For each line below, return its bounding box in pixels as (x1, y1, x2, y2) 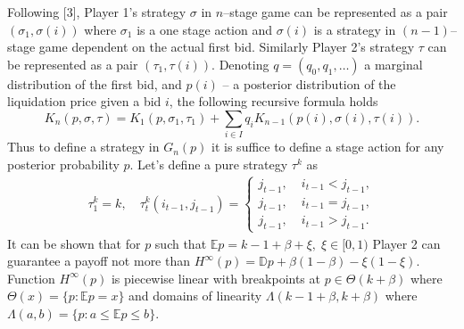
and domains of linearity (128, 286, 262, 305)
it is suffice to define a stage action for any (211, 137, 444, 156)
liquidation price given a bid (7, 92, 162, 111)
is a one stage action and (137, 20, 272, 38)
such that (154, 234, 207, 252)
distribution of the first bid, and (7, 74, 182, 93)
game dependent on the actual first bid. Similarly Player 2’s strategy (38, 37, 415, 56)
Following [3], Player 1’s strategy (7, 3, 186, 21)
